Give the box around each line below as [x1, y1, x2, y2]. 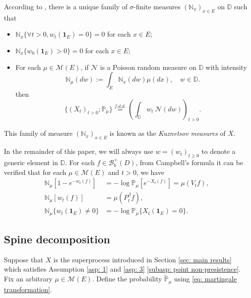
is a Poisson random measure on [100, 62, 197, 72]
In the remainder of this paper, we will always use [4, 146, 153, 156]
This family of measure [4, 128, 73, 138]
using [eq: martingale [174, 274, 237, 284]
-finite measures [133, 1, 181, 11]
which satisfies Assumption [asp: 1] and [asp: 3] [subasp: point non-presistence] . [4, 264, 241, 274]
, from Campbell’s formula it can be [135, 157, 243, 167]
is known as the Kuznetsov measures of [109, 128, 226, 138]
